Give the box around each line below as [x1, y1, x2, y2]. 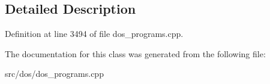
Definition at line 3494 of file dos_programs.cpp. [5, 27, 184, 40]
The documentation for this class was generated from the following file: [5, 47, 266, 60]
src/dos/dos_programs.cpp [5, 67, 104, 80]
